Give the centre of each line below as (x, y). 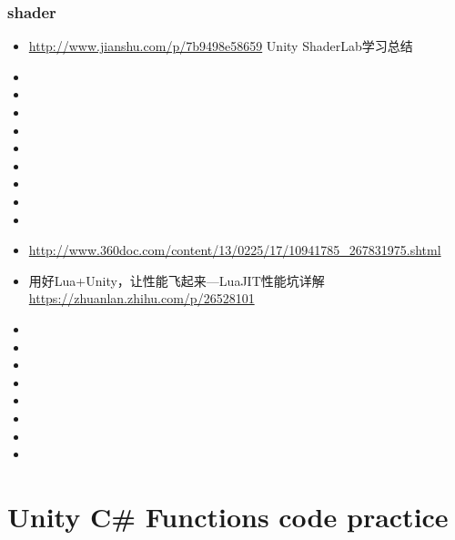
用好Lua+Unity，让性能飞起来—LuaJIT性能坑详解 (177, 280)
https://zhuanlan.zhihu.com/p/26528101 (142, 298)
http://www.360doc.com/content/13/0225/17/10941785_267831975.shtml (235, 250)
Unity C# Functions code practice (228, 516)
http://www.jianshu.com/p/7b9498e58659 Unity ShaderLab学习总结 (221, 46)
